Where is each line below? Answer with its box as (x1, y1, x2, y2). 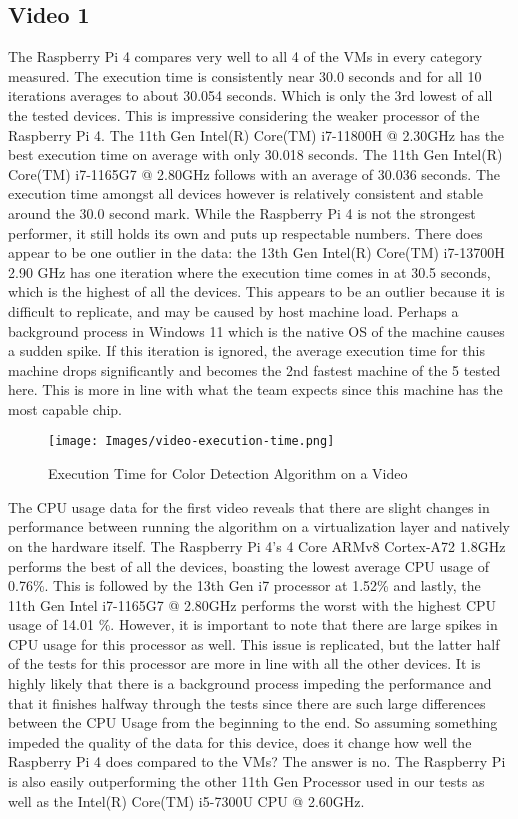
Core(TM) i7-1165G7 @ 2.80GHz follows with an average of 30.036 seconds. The (8, 163, 501, 184)
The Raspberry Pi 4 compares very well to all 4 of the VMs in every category (8, 46, 483, 67)
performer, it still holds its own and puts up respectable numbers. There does (8, 222, 483, 243)
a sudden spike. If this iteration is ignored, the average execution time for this (8, 340, 485, 361)
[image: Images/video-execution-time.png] (48, 434, 335, 449)
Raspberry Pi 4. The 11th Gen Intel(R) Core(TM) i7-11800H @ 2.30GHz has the (8, 124, 505, 145)
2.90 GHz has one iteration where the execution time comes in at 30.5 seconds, (8, 261, 491, 282)
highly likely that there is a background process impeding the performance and (8, 673, 492, 694)
